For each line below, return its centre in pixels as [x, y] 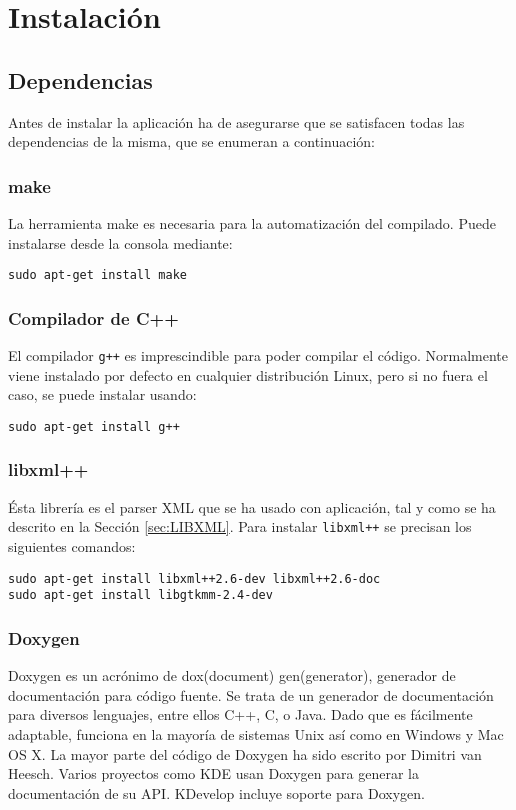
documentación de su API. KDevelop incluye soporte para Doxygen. [216, 792]
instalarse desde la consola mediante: [120, 242]
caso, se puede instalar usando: [102, 394]
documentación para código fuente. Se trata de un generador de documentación [251, 694]
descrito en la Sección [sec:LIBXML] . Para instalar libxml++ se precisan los [240, 526]
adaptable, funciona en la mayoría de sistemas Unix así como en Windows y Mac [256, 733]
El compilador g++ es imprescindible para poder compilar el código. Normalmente [258, 355]
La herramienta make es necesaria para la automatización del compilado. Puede [252, 222]
